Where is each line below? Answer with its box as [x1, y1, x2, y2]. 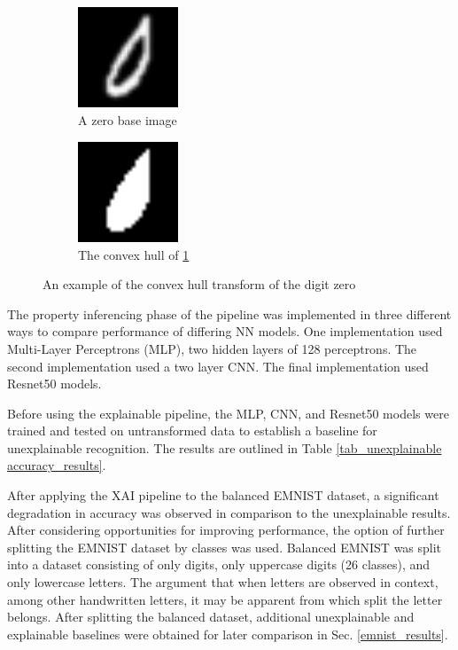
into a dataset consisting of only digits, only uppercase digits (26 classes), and [7, 555, 431, 574]
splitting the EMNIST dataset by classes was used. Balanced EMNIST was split [7, 537, 442, 556]
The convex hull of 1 [78, 245, 190, 263]
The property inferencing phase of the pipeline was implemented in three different [7, 304, 452, 323]
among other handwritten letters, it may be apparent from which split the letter [7, 590, 443, 608]
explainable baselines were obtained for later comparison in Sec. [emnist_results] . [7, 624, 448, 643]
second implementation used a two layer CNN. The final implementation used [7, 356, 429, 375]
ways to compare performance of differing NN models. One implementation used [7, 322, 443, 341]
